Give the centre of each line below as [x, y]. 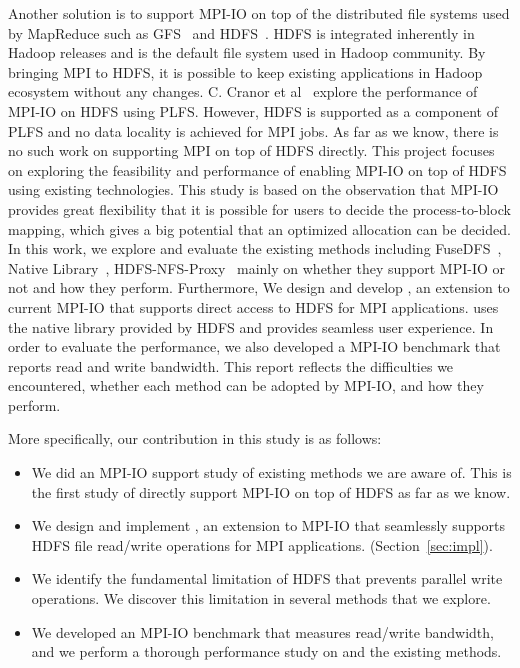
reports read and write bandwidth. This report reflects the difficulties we [231, 365]
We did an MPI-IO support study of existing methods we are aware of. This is [271, 472]
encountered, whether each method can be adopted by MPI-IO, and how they [246, 385]
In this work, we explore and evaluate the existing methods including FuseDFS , [255, 248]
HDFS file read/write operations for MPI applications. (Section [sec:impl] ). [262, 544]
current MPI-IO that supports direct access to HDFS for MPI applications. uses [253, 306]
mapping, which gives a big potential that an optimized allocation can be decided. [259, 228]
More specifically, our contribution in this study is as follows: [195, 438]
